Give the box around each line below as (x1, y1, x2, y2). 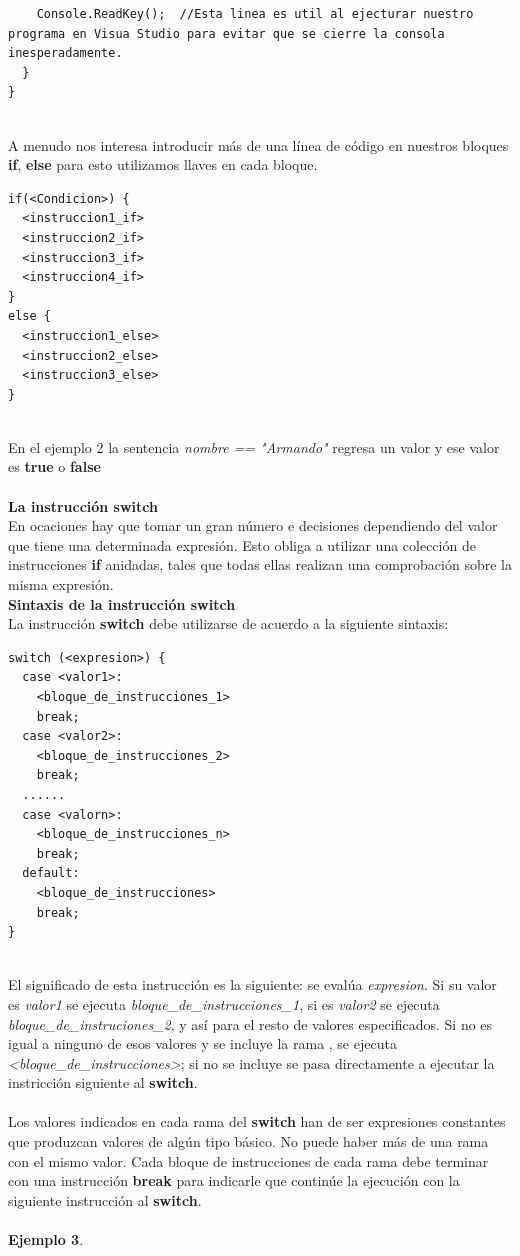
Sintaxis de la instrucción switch (8, 593, 236, 614)
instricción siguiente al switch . (8, 1072, 198, 1093)
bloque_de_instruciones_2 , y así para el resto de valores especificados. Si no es (8, 1013, 493, 1034)
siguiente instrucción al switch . (8, 1189, 202, 1210)
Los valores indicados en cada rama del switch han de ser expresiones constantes (8, 1111, 506, 1132)
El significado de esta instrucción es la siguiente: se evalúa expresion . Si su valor (8, 974, 497, 995)
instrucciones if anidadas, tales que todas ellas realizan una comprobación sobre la (8, 554, 512, 575)
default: (22, 866, 80, 881)
